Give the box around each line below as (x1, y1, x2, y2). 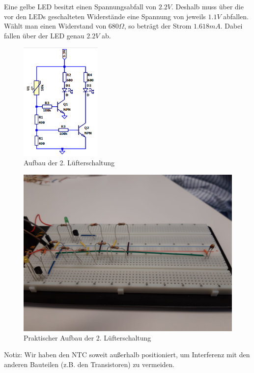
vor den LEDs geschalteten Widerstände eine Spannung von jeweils (4, 11, 206, 21)
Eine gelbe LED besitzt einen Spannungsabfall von (4, 1, 157, 11)
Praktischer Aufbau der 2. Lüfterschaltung (24, 333, 151, 343)
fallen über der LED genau (4, 30, 85, 40)
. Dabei (220, 21, 243, 31)
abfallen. (223, 11, 249, 21)
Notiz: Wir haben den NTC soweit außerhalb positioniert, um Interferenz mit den (4, 349, 250, 360)
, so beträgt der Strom (124, 21, 192, 31)
